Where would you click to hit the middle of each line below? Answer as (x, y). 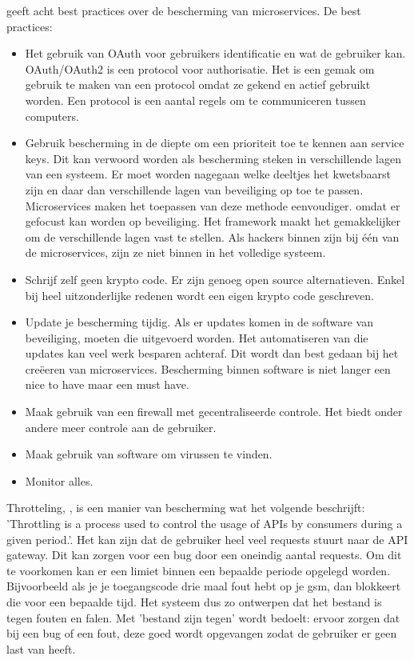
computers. (52, 116)
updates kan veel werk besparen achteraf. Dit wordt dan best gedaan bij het (212, 353)
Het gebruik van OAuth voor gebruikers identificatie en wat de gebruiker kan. (215, 53)
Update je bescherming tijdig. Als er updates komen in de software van (199, 322)
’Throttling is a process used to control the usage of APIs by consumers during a (205, 524)
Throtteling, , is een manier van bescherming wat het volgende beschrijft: (186, 508)
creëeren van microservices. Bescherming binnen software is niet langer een (208, 368)
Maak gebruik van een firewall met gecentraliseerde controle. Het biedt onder (214, 412)
